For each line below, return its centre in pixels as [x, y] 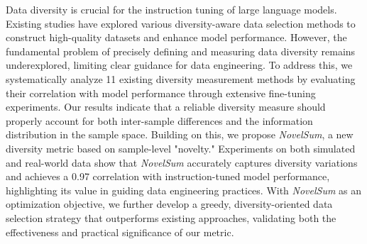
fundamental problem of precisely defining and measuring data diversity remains [181, 51]
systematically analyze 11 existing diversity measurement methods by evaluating [181, 78]
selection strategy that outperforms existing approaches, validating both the [171, 217]
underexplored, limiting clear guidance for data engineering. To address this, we [179, 65]
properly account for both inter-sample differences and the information [159, 120]
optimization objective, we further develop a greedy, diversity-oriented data [169, 204]
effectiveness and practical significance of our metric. [120, 232]
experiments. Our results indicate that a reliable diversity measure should [166, 107]
